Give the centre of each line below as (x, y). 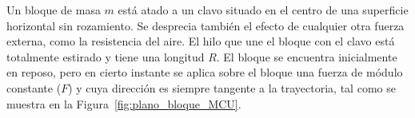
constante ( (34, 87)
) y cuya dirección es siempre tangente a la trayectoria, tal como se (232, 87)
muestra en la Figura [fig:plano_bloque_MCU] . (124, 103)
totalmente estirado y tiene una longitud (106, 56)
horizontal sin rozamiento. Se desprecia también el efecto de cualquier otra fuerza (206, 25)
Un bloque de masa (54, 10)
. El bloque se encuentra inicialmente (307, 56)
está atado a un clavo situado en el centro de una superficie (263, 10)
